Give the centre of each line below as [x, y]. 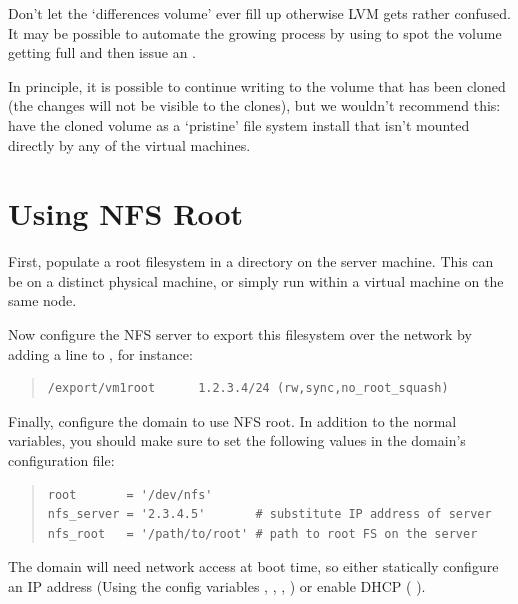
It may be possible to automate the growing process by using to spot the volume [255, 32]
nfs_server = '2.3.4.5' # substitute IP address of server [269, 514]
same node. [42, 300]
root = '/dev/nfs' [130, 494]
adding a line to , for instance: [100, 353]
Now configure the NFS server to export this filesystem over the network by [240, 334]
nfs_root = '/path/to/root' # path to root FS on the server [262, 533]
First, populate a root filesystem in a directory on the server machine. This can [251, 261]
